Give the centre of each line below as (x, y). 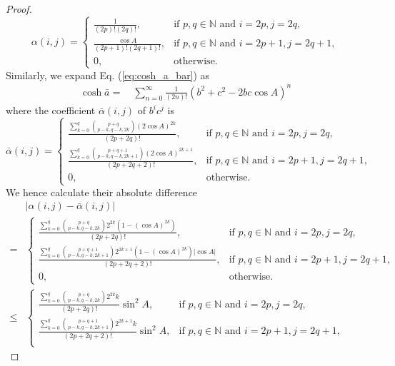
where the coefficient (51, 110)
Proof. (19, 9)
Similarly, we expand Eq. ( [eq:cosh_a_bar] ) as (108, 75)
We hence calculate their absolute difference (102, 192)
